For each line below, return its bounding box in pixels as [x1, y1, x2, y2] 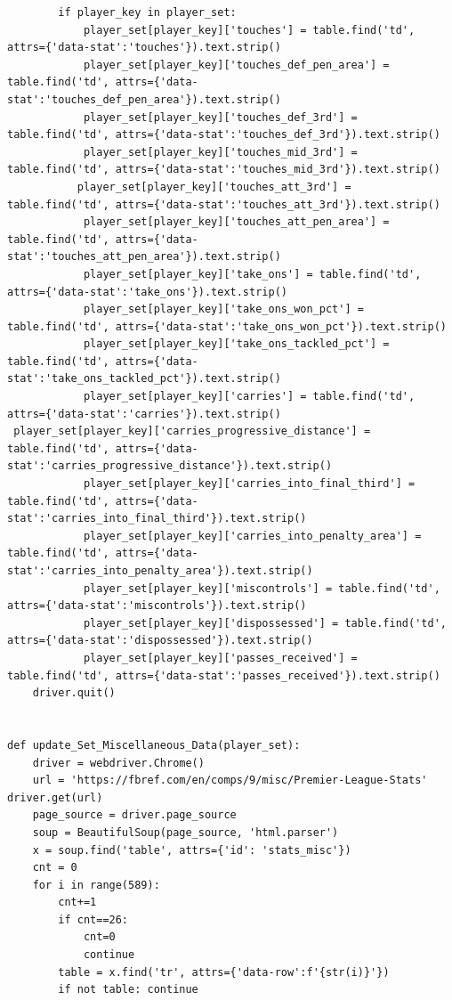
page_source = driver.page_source [32, 809, 237, 822]
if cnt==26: [58, 913, 129, 926]
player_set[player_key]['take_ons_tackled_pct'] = [83, 337, 390, 351]
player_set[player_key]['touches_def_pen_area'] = [83, 58, 390, 71]
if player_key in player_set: [58, 6, 237, 19]
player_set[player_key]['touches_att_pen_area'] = [83, 215, 390, 229]
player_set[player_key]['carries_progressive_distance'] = [13, 425, 371, 438]
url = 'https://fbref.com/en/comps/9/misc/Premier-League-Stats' [32, 774, 428, 787]
